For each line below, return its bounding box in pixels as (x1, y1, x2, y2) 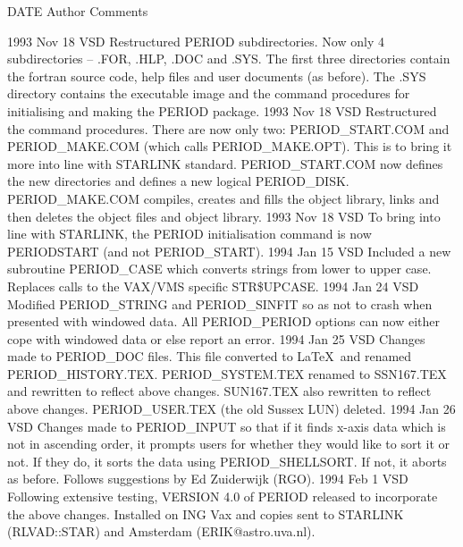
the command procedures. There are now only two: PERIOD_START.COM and (7, 119, 450, 138)
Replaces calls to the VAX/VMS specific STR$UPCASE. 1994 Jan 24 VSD (7, 276, 419, 295)
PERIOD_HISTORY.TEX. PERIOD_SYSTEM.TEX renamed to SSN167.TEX (7, 364, 447, 383)
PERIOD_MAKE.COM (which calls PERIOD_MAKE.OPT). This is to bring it (7, 137, 452, 156)
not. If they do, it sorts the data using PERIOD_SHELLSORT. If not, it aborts (7, 451, 447, 470)
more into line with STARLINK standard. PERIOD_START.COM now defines (7, 154, 443, 173)
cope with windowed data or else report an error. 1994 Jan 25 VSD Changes (7, 329, 425, 348)
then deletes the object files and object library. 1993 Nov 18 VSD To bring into (7, 206, 441, 225)
